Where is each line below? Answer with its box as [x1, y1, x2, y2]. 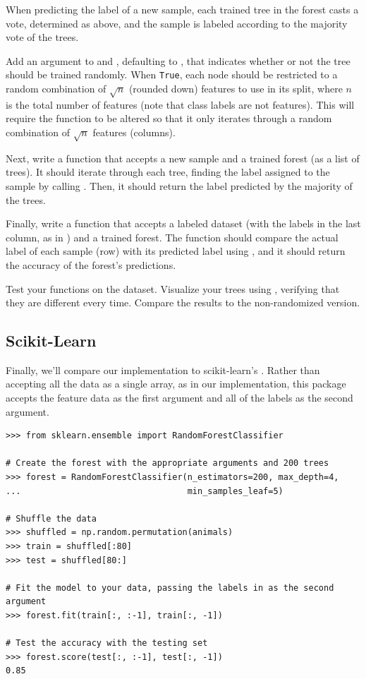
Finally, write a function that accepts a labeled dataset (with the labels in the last [6, 216, 361, 231]
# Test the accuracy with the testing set [6, 638, 208, 649]
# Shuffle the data [6, 513, 97, 524]
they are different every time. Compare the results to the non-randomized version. [6, 295, 360, 310]
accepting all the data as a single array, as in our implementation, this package [6, 376, 346, 391]
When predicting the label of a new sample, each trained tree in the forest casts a [6, 2, 359, 16]
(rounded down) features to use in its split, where [128, 81, 343, 96]
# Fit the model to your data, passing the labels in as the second [6, 582, 334, 593]
